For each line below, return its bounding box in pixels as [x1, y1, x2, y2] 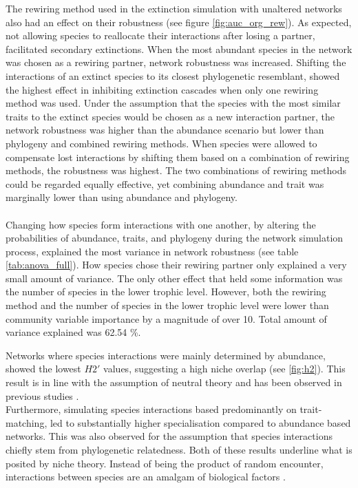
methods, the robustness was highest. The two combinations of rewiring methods [6, 163, 346, 178]
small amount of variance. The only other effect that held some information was [6, 270, 343, 285]
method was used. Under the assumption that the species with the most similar [6, 96, 341, 110]
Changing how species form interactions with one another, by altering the [6, 217, 316, 231]
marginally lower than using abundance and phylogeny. [6, 190, 238, 204]
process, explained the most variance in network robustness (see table [6, 244, 299, 258]
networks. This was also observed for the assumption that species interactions [6, 429, 333, 443]
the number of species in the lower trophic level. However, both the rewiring [6, 284, 326, 299]
